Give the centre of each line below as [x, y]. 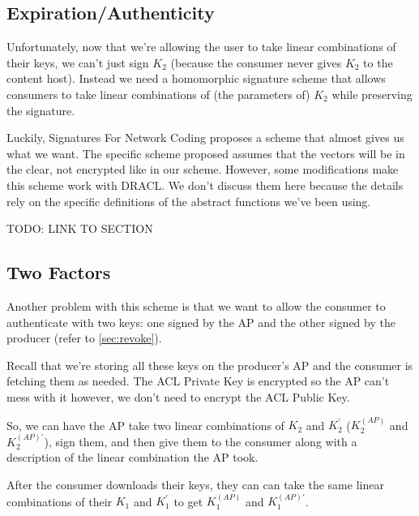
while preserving [372, 94]
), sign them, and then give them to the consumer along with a [201, 441]
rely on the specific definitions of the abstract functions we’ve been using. [189, 201]
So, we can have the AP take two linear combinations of [145, 425]
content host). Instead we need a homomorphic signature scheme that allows [196, 78]
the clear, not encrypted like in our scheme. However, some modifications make [203, 169]
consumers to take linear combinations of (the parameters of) [158, 94]
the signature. [41, 110]
